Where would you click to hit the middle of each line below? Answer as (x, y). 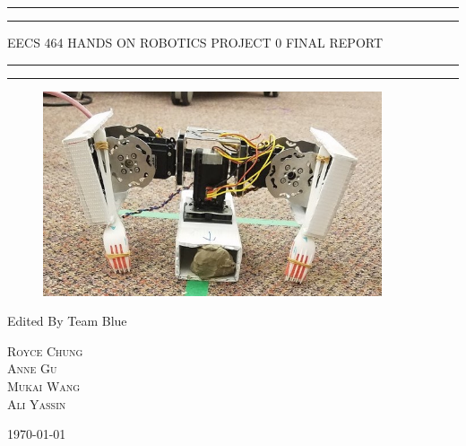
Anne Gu (32, 368)
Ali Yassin (37, 403)
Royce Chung (45, 350)
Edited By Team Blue (67, 321)
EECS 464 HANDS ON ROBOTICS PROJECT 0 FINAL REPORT (195, 42)
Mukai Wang (44, 386)
